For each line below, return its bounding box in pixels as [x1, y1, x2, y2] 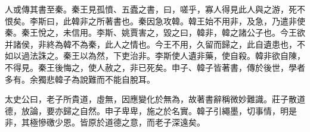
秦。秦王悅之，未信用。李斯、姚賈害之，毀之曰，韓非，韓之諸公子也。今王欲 [5, 26, 305, 39]
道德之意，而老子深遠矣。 [104, 116, 205, 128]
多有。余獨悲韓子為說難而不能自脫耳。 [5, 73, 155, 85]
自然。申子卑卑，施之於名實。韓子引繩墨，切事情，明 [79, 104, 289, 117]
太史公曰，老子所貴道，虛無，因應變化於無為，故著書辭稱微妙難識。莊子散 [5, 93, 297, 105]
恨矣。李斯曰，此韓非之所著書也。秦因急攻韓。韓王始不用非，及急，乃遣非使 [5, 14, 305, 27]
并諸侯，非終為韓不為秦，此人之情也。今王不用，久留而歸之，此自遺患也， [5, 37, 297, 50]
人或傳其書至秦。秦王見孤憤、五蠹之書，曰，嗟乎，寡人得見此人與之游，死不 [5, 3, 305, 15]
